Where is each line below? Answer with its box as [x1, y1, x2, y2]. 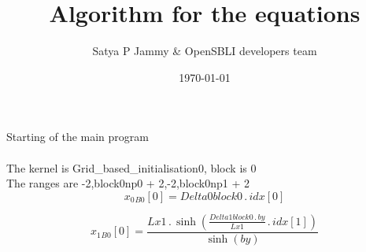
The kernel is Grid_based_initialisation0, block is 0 [6, 159, 257, 176]
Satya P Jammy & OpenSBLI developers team [92, 43, 317, 59]
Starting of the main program [6, 128, 149, 145]
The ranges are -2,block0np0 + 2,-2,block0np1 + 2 [6, 175, 250, 191]
